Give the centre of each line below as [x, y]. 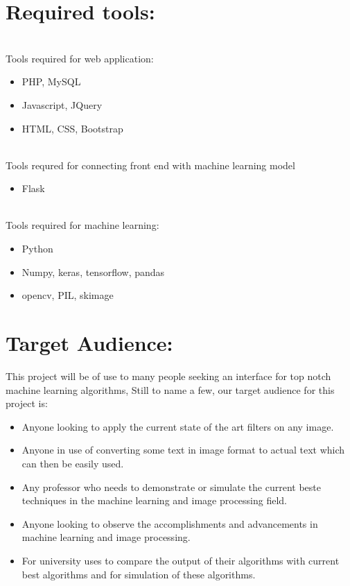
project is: [27, 403]
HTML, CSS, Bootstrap [72, 128]
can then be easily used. [73, 463]
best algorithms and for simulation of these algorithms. [139, 574]
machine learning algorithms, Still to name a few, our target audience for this [170, 389]
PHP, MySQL [51, 81]
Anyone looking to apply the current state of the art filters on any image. [178, 426]
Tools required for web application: [80, 58]
